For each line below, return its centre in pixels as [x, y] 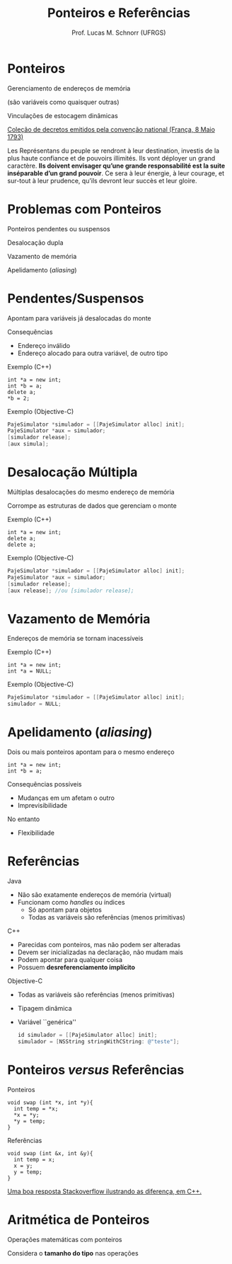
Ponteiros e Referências [119, 13]
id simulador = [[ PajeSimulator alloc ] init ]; [87, 1035]
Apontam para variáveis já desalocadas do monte [79, 318]
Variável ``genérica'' [47, 1022]
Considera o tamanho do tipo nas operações [73, 1253]
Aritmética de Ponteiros [79, 1220]
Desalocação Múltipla [72, 472]
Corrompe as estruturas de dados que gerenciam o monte [92, 506]
